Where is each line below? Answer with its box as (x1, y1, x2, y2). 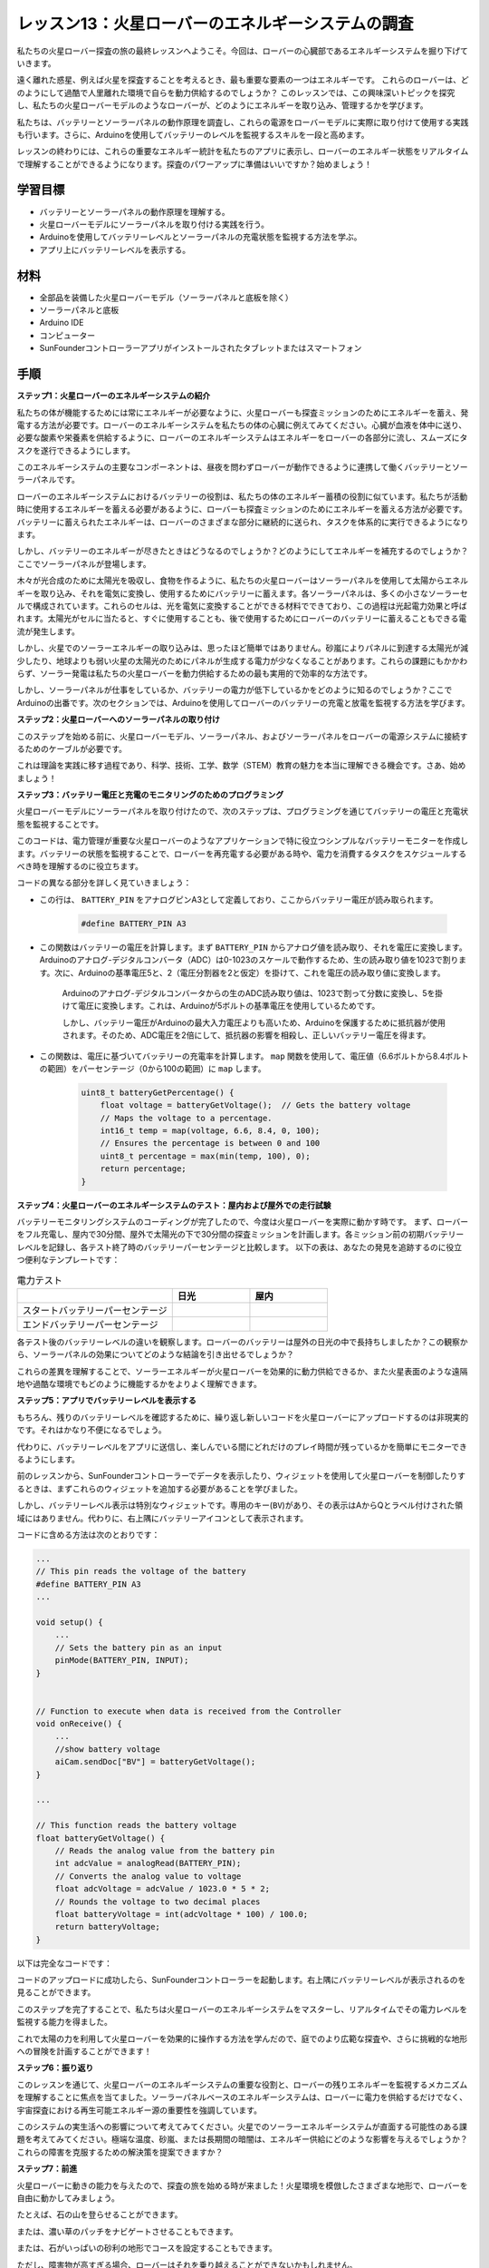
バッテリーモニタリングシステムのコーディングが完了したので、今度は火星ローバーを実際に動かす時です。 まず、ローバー (16, 1216, 469, 1227)
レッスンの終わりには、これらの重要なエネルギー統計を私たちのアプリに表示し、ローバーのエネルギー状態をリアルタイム (16, 146, 469, 157)
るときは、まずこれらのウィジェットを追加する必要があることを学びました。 (16, 1483, 302, 1494)
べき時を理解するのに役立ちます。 (16, 861, 144, 872)
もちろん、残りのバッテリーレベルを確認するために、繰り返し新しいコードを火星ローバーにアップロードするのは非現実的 (16, 1412, 469, 1422)
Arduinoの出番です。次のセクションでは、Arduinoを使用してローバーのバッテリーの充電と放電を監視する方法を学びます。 (16, 697, 470, 708)
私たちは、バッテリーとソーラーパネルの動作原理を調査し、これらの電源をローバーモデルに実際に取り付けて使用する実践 (16, 116, 469, 127)
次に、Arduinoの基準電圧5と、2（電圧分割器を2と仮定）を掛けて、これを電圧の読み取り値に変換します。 (54, 967, 446, 978)
